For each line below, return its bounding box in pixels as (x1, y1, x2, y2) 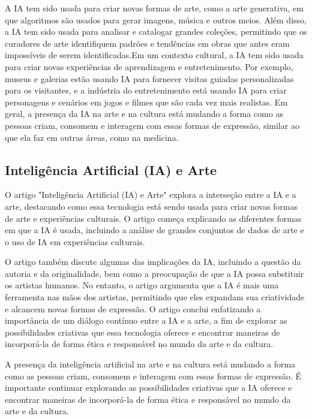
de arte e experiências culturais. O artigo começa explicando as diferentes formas (5, 212, 302, 224)
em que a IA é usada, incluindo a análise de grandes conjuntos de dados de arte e (5, 224, 304, 236)
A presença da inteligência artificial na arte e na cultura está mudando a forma (5, 358, 296, 370)
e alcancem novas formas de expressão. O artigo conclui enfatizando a (5, 302, 261, 315)
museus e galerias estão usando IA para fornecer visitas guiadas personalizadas (5, 72, 294, 85)
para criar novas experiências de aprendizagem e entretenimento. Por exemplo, (5, 60, 293, 73)
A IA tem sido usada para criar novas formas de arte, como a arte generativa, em (5, 2, 304, 14)
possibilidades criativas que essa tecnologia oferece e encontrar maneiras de (5, 325, 280, 338)
